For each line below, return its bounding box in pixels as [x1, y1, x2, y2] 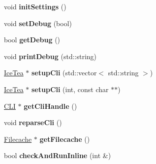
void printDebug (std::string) [4, 51, 97, 61]
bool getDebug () [4, 34, 61, 45]
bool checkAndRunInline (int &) [4, 150, 111, 161]
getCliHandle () [24, 100, 77, 111]
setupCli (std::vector [31, 67, 97, 78]
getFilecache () [39, 133, 90, 144]
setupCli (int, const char [31, 84, 109, 94]
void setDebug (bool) [4, 18, 72, 28]
